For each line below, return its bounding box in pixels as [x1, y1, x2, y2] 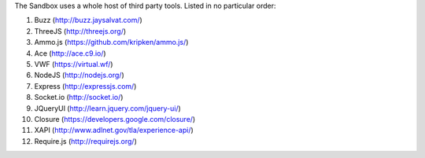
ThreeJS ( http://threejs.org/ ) [34, 26, 127, 35]
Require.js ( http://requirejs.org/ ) [34, 136, 138, 145]
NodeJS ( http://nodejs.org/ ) [34, 71, 125, 80]
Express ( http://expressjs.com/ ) [34, 81, 137, 90]
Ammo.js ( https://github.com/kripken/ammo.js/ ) [34, 38, 189, 47]
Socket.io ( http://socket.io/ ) [34, 93, 124, 102]
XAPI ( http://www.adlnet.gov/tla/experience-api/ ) [34, 126, 194, 135]
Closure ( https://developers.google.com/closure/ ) [34, 114, 196, 123]
